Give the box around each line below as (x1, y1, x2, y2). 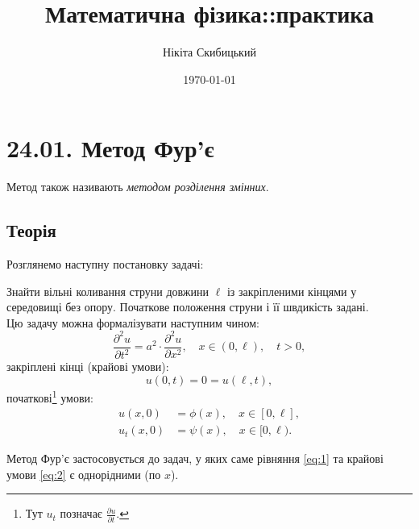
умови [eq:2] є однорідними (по (6, 465, 161, 482)
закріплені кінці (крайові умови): (6, 358, 169, 375)
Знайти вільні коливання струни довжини (6, 282, 209, 299)
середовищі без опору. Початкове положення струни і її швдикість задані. (6, 298, 369, 315)
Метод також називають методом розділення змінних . (6, 178, 269, 195)
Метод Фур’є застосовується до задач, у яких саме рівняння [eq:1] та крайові (6, 450, 384, 467)
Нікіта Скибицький (163, 44, 256, 60)
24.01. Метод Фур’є (6, 131, 214, 165)
